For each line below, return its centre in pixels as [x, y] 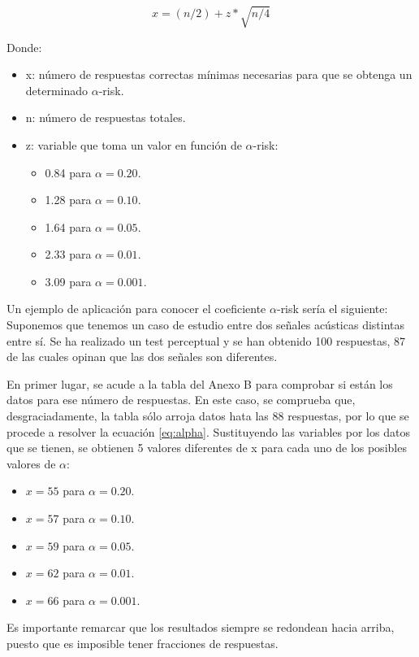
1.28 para [68, 200]
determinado [57, 90]
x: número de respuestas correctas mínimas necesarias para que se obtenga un [219, 74]
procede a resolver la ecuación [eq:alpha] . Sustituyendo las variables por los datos [208, 431]
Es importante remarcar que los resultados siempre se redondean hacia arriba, [201, 627]
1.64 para [68, 226]
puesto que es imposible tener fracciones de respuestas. [143, 643]
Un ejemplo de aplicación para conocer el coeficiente [136, 309]
